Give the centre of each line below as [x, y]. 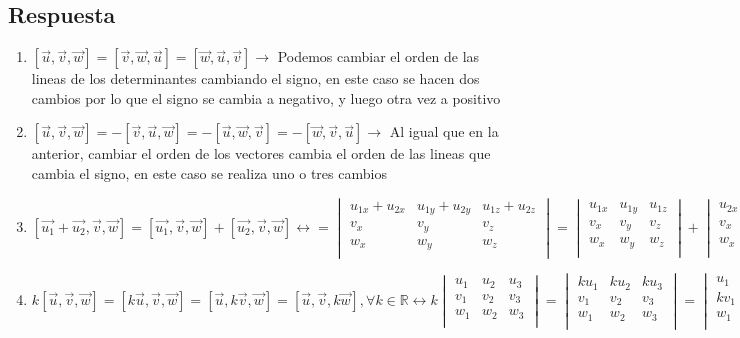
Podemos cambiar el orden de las [378, 56]
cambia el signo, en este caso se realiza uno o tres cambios [209, 172]
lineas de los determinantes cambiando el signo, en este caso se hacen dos [255, 78]
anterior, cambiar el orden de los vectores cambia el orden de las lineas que [261, 153]
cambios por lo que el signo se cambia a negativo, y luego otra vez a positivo [266, 97]
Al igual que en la [444, 131]
